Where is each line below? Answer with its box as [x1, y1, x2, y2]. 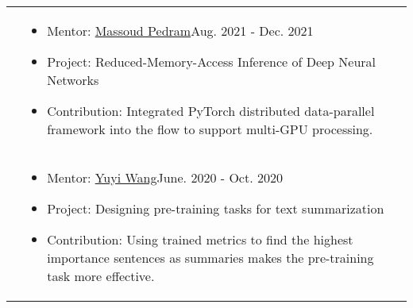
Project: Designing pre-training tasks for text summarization [47, 199, 384, 218]
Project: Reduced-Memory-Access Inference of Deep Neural [47, 52, 376, 71]
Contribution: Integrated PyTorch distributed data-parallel [47, 102, 375, 120]
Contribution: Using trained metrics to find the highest [47, 230, 353, 248]
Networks [47, 71, 99, 89]
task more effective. [47, 267, 155, 285]
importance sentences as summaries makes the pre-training [47, 248, 374, 267]
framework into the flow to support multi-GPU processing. [47, 120, 373, 138]
